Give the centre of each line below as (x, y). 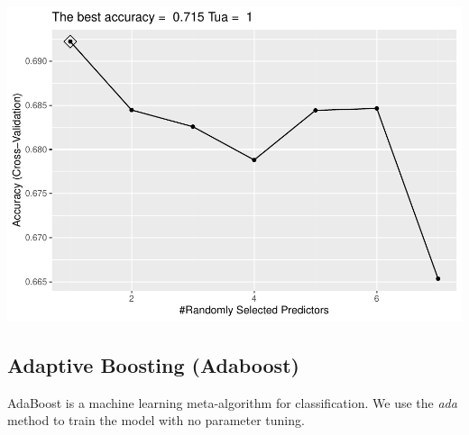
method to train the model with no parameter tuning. (156, 420)
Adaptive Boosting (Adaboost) (153, 364)
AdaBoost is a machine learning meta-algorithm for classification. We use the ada (232, 402)
